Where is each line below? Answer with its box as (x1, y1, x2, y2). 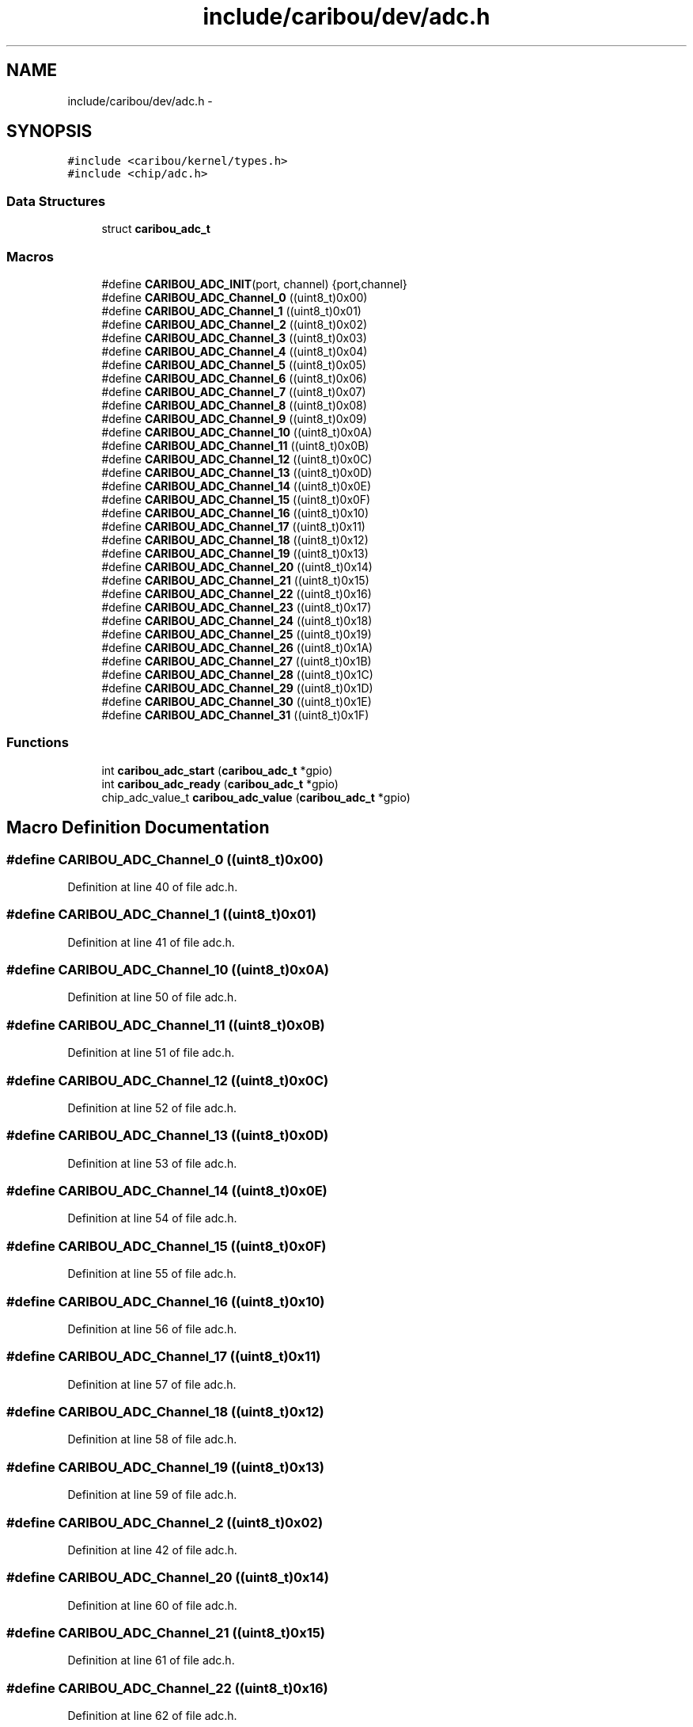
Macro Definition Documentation (6, 818, 270, 838)
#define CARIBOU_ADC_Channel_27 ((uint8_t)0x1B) (101, 654, 372, 668)
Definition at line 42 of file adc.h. (67, 1542, 237, 1557)
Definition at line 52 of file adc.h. (67, 1100, 237, 1115)
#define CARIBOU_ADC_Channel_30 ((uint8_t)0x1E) (101, 694, 372, 708)
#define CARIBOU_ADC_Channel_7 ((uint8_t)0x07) (101, 384, 366, 398)
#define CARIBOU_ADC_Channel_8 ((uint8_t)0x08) (101, 398, 367, 412)
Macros (6, 248, 54, 265)
